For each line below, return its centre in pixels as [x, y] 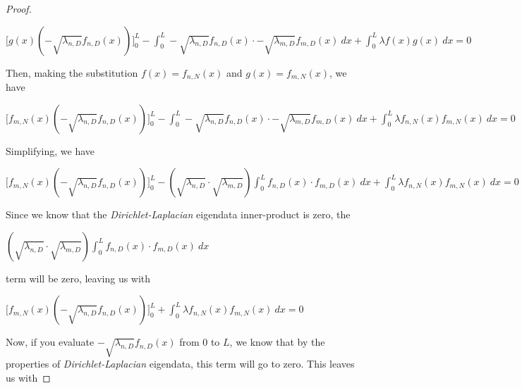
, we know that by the [277, 342]
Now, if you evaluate [50, 342]
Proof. [19, 8]
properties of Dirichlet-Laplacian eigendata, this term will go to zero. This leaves [180, 364]
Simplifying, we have [50, 150]
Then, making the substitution [72, 72]
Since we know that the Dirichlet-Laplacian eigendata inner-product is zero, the [178, 214]
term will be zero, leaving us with [78, 278]
